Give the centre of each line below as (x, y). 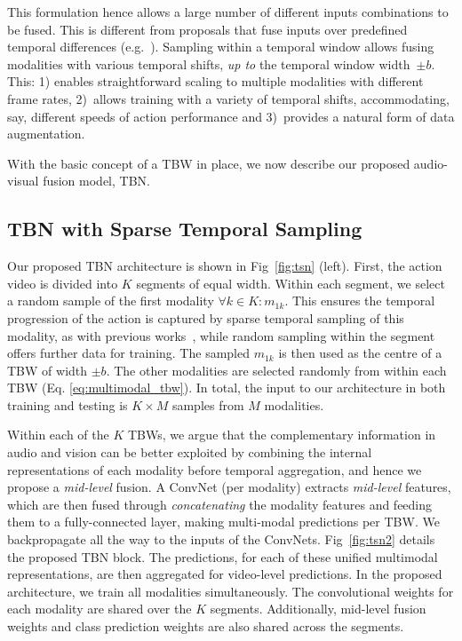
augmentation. (46, 134)
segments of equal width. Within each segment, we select (291, 283)
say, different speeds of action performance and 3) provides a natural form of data (231, 116)
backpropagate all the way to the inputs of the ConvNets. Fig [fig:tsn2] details (221, 539)
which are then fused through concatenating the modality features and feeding (220, 504)
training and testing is (68, 404)
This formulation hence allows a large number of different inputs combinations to (228, 12)
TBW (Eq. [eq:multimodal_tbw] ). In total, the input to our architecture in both (227, 388)
